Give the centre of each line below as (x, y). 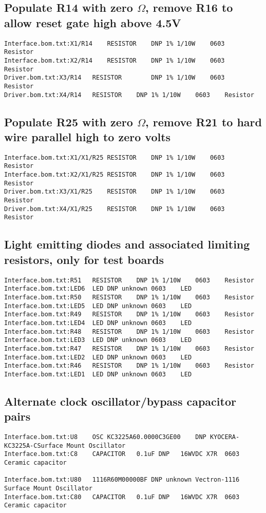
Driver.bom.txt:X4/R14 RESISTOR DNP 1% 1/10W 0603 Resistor (129, 95)
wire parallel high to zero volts (88, 136)
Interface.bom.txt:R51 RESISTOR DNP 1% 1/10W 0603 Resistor (129, 280)
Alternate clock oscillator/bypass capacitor (120, 401)
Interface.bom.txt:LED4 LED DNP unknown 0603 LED (98, 323)
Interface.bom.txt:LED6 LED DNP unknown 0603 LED (98, 289)
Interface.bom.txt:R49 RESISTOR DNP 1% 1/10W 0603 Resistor (129, 315)
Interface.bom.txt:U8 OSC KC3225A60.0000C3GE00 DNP (105, 437)
